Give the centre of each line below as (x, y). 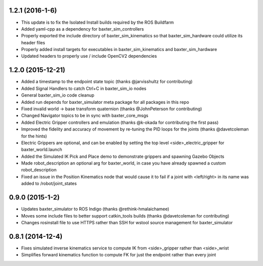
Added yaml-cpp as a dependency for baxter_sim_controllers (83, 29)
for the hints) (34, 136)
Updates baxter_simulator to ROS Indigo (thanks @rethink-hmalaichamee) (95, 209)
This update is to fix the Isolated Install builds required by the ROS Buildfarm (97, 22)
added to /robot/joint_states (49, 183)
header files (33, 42)
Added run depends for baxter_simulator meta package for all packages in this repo (105, 102)
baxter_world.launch (42, 150)
